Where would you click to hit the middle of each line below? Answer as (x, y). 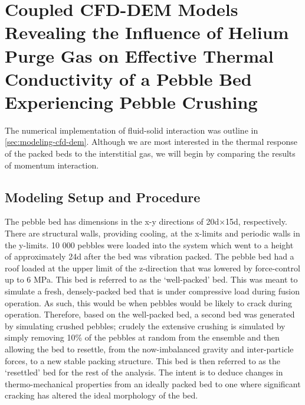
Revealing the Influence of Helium (147, 32)
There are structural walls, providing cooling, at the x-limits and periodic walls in (152, 233)
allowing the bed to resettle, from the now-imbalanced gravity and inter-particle (149, 349)
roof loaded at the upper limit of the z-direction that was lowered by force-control (152, 268)
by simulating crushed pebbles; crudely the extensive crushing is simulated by (145, 325)
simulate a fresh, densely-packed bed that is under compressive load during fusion (152, 291)
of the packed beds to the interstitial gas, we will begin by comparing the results (150, 153)
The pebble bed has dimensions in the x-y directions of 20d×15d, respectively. (146, 221)
